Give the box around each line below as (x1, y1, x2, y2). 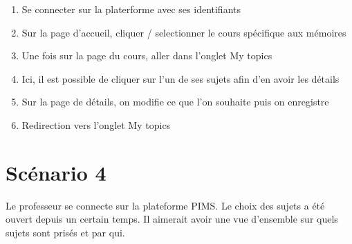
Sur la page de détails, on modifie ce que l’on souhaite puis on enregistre (21, 94, 329, 109)
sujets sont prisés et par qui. (6, 225, 125, 239)
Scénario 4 (6, 158, 106, 186)
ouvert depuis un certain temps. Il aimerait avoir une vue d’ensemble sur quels (6, 212, 338, 226)
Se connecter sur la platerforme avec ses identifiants (21, 2, 241, 16)
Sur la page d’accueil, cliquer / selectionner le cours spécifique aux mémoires (21, 25, 346, 39)
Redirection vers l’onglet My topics (21, 117, 171, 132)
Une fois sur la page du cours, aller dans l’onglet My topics (21, 48, 272, 63)
